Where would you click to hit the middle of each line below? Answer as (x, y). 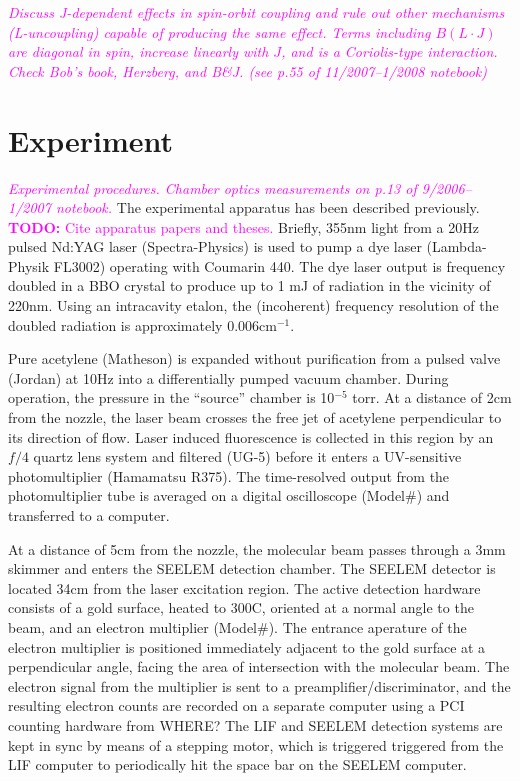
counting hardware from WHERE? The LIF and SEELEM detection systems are (255, 724)
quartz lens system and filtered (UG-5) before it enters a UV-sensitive (247, 456)
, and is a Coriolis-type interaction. (389, 51)
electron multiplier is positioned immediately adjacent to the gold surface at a (247, 646)
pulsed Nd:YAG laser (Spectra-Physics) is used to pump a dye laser (215, 246)
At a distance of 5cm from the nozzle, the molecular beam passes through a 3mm (257, 548)
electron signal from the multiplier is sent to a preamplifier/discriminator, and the (259, 685)
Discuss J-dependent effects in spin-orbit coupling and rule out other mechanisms (256, 12)
